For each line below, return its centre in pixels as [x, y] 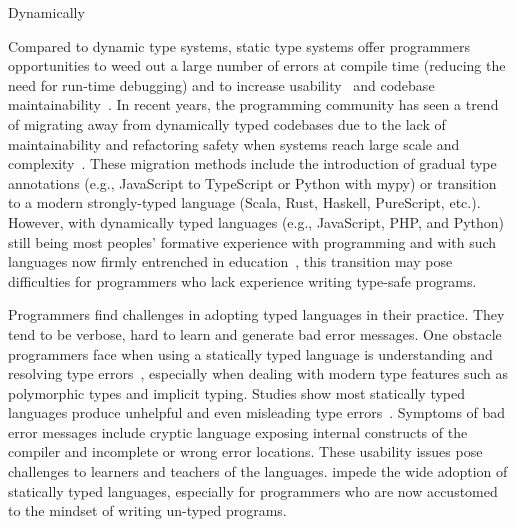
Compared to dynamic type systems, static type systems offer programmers [239, 45]
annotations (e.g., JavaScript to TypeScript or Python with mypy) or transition [252, 182]
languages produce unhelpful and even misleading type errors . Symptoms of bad [257, 412]
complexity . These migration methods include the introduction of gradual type [252, 163]
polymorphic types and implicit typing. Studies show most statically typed [237, 392]
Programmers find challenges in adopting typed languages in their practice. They [256, 314]
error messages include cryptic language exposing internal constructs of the [238, 431]
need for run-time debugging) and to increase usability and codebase [221, 84]
